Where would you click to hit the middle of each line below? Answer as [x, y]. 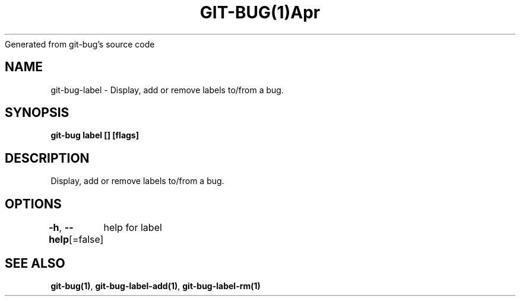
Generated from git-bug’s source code [80, 44]
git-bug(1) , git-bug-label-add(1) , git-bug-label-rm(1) [156, 286]
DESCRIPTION [47, 158]
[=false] [86, 240]
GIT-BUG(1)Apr [260, 12]
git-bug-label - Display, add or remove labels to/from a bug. [167, 90]
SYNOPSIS [37, 113]
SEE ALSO [35, 263]
